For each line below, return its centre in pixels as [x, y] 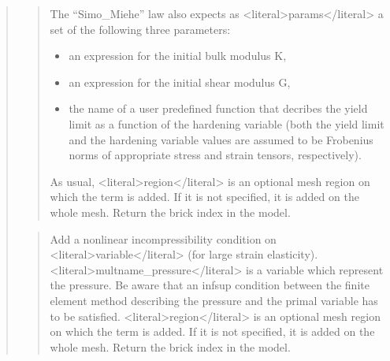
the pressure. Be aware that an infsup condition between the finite [210, 285]
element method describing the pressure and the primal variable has [214, 300]
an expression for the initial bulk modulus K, [178, 56]
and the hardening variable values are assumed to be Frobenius [221, 139]
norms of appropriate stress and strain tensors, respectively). [215, 155]
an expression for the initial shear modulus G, [180, 82]
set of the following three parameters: [140, 29]
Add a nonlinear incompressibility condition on [163, 238]
